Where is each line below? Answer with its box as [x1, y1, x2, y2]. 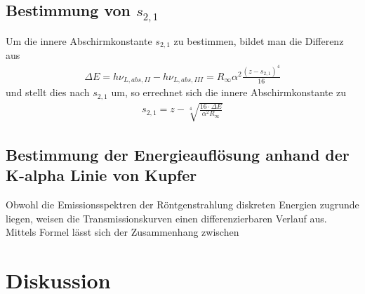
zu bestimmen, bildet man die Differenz [173, 33, 344, 48]
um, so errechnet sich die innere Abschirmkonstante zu [111, 85, 346, 100]
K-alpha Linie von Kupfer [6, 164, 197, 186]
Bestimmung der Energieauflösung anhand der [6, 143, 350, 165]
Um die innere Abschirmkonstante [6, 33, 152, 48]
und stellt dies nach [6, 85, 90, 100]
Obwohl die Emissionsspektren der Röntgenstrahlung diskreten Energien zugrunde [6, 197, 359, 212]
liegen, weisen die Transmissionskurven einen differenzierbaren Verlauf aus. [6, 211, 327, 225]
